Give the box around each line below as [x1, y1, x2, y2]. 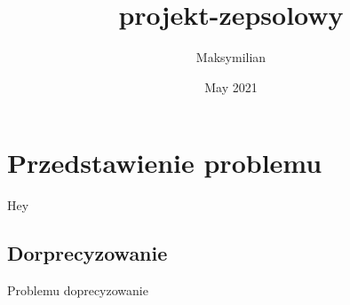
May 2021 [204, 77, 258, 96]
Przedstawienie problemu [7, 145, 322, 181]
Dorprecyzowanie [7, 239, 168, 267]
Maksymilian [195, 48, 266, 66]
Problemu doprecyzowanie [7, 281, 148, 300]
